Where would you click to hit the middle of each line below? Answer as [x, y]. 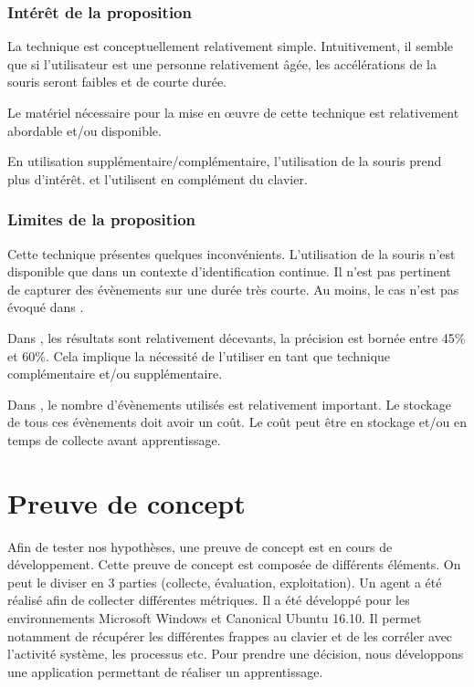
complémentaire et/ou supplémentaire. [115, 374]
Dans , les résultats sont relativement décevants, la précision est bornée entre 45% [237, 337]
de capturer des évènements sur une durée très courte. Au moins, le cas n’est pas [233, 289]
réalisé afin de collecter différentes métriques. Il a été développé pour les [209, 600]
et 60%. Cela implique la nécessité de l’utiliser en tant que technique [199, 355]
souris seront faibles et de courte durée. [117, 82]
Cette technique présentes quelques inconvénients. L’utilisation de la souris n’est [232, 253]
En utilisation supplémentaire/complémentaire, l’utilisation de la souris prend [225, 161]
